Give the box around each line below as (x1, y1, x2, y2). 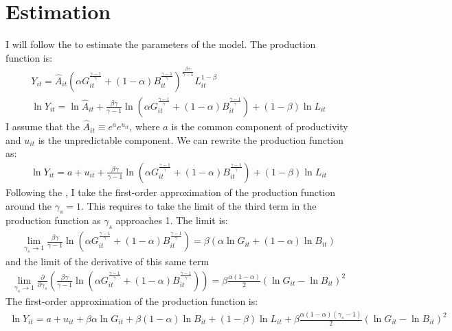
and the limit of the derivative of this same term (5, 254, 210, 269)
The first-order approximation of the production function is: (5, 294, 258, 308)
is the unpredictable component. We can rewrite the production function (38, 132, 344, 147)
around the (5, 198, 52, 212)
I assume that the (5, 119, 80, 134)
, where (129, 119, 160, 134)
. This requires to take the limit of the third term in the (80, 198, 317, 212)
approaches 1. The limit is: (115, 213, 228, 228)
